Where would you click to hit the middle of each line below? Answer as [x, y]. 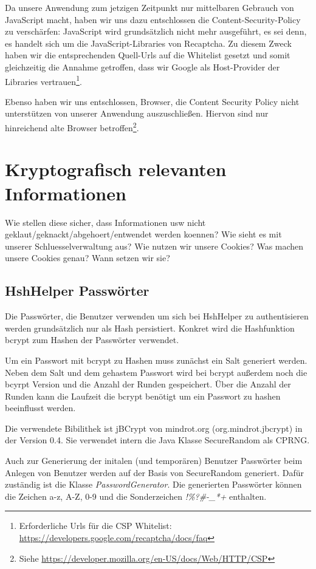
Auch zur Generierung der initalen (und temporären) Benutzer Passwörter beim [154, 461]
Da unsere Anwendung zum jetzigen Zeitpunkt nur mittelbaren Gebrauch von [149, 7]
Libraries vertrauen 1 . [43, 80]
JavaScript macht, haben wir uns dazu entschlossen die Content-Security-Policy [153, 19]
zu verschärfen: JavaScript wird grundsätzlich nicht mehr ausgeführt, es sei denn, [156, 31]
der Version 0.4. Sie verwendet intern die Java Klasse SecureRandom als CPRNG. [157, 440]
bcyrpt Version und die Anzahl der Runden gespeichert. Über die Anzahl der [148, 384]
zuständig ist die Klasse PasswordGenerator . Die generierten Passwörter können [153, 484]
